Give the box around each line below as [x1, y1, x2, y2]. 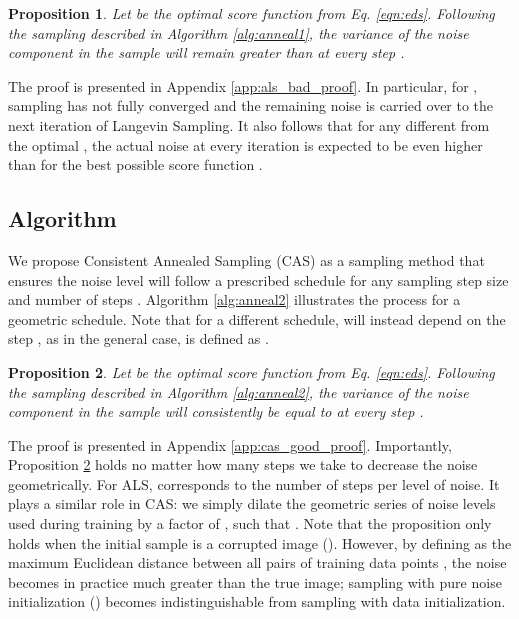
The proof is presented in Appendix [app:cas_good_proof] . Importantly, [8, 434, 452, 455]
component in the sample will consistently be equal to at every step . [8, 401, 424, 422]
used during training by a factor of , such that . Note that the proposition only [8, 513, 492, 534]
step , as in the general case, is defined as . [8, 328, 269, 349]
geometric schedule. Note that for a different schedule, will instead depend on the [8, 308, 506, 329]
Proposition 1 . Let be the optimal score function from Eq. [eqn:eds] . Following [8, 3, 495, 23]
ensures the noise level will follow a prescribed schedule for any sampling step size [8, 269, 509, 290]
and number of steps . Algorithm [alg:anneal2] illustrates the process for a [8, 289, 461, 310]
